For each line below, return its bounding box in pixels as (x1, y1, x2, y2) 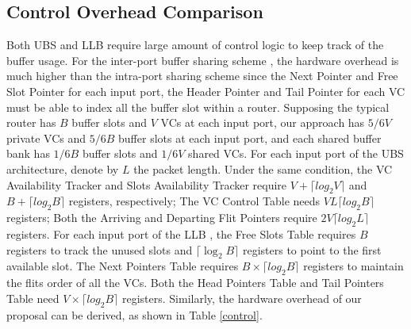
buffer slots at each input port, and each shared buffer (118, 129, 382, 146)
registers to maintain (303, 258, 404, 274)
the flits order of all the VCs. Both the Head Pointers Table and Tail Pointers (6, 274, 384, 291)
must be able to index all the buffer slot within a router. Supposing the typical (6, 98, 390, 115)
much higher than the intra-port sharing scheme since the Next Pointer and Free (6, 67, 398, 84)
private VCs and (6, 129, 86, 146)
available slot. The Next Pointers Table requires (6, 258, 239, 274)
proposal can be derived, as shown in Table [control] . (6, 306, 263, 323)
